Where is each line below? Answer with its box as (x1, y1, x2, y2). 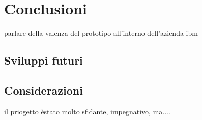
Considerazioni (4, 82, 83, 98)
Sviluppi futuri (4, 52, 83, 68)
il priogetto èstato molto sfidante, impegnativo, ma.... (4, 106, 170, 116)
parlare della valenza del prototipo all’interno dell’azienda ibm (4, 27, 198, 38)
